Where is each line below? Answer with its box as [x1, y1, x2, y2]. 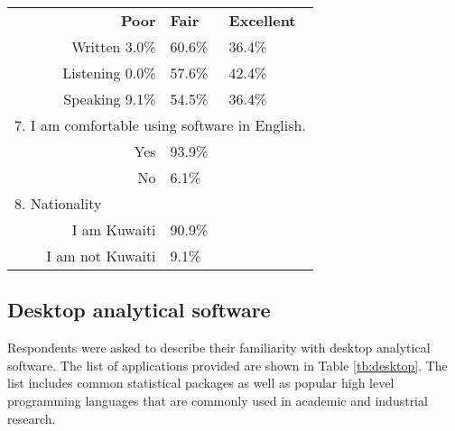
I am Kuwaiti [71, 219, 156, 240]
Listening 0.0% [62, 62, 156, 83]
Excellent [228, 10, 296, 31]
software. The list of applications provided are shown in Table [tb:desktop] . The [7, 355, 448, 374]
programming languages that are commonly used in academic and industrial [7, 390, 428, 409]
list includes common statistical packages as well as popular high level [7, 373, 395, 392]
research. [7, 408, 56, 427]
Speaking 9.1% [63, 88, 156, 109]
